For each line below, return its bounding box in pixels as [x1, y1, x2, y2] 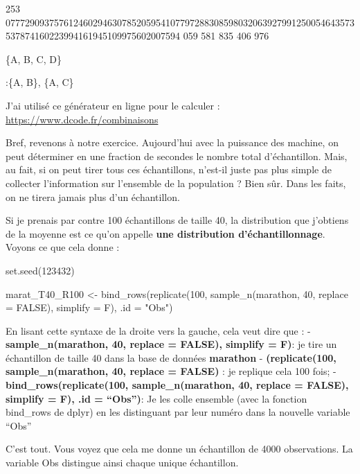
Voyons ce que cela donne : [6, 240, 120, 254]
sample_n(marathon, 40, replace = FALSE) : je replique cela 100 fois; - [6, 364, 336, 378]
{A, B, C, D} [6, 51, 62, 66]
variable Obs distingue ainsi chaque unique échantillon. [6, 455, 239, 470]
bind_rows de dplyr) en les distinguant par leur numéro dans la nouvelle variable [6, 405, 350, 419]
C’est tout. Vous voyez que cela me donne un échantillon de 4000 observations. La [6, 441, 353, 456]
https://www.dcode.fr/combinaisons [6, 112, 159, 126]
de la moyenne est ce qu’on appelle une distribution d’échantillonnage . [6, 226, 325, 240]
